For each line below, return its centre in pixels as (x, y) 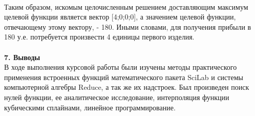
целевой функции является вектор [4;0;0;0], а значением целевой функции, (120, 17)
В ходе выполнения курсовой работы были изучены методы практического (121, 67)
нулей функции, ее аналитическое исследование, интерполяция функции (117, 97)
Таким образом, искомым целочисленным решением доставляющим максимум (126, 6)
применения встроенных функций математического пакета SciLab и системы (124, 77)
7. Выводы (22, 57)
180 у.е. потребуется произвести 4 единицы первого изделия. (99, 37)
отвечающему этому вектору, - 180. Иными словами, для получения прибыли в (128, 26)
